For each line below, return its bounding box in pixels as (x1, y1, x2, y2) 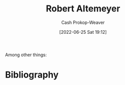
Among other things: (5, 52, 47, 58)
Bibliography (5, 69, 59, 81)
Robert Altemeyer (45, 3, 121, 14)
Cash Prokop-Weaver (61, 19, 105, 25)
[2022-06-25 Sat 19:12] (59, 29, 107, 35)
